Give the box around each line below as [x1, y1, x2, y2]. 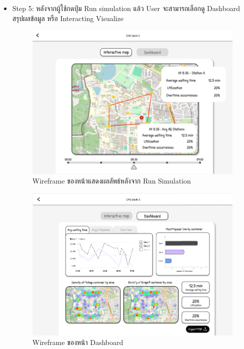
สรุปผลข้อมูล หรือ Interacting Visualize [12, 13, 123, 23]
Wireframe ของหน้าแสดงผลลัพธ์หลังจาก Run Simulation [32, 176, 191, 186]
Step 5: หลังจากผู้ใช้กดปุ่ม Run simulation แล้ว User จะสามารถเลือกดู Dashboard [12, 3, 240, 13]
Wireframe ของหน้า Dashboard [32, 337, 123, 347]
